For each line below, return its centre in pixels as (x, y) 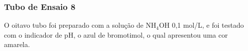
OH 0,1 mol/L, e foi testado (201, 25)
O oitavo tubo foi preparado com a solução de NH (80, 25)
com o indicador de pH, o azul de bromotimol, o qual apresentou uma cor (116, 34)
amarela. (17, 44)
